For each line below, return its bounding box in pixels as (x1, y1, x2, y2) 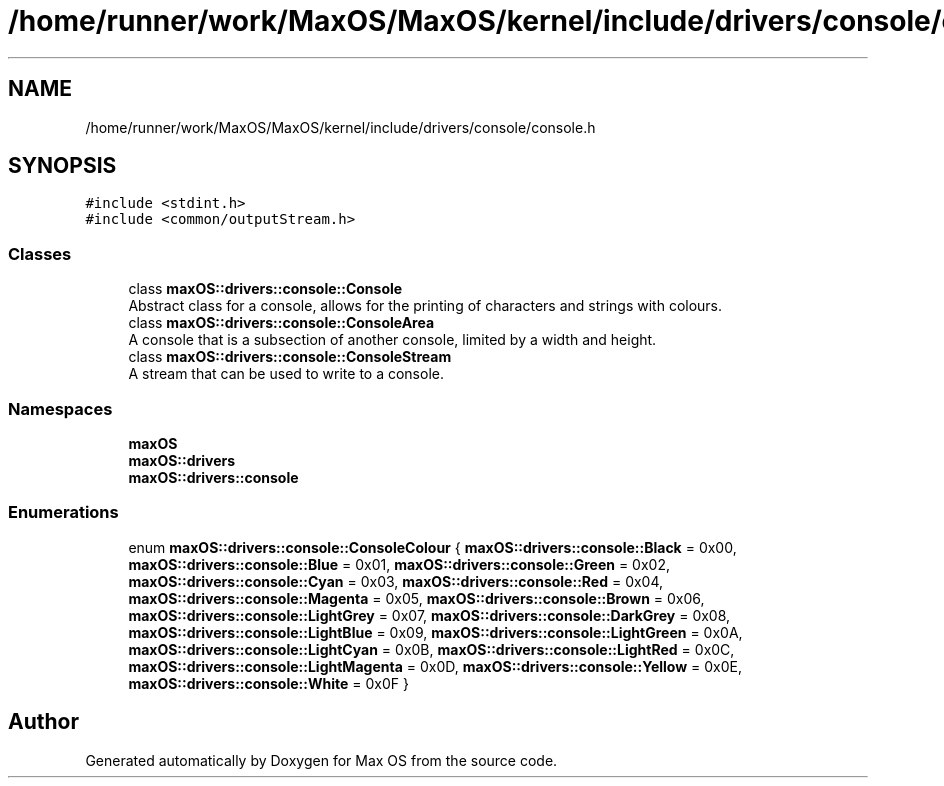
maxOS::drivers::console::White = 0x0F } (128, 674, 409, 692)
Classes (8, 243, 72, 264)
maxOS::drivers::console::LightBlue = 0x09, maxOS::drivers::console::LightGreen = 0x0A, (128, 623, 743, 641)
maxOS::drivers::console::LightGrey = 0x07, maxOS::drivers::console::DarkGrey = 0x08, (128, 606, 731, 624)
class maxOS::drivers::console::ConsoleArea (128, 314, 435, 332)
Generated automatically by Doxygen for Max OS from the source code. (85, 751, 558, 769)
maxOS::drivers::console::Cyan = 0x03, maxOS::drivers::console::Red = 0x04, (128, 572, 664, 590)
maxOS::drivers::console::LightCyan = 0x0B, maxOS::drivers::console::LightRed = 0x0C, (128, 640, 735, 658)
